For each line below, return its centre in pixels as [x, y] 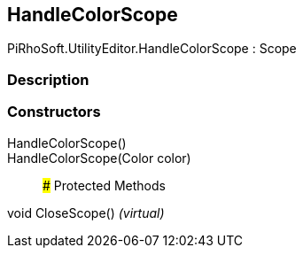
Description [48, 79]
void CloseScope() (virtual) [86, 212]
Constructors [54, 112]
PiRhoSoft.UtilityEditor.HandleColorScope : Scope [152, 49]
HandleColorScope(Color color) [99, 158]
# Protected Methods [104, 185]
